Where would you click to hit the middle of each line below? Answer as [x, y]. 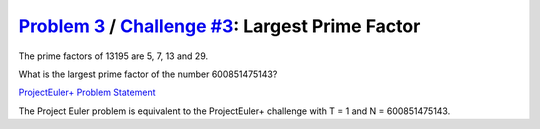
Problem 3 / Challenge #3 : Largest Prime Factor [219, 26]
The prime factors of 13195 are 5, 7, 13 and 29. [113, 56]
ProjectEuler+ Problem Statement [87, 92]
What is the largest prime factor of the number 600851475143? [148, 74]
